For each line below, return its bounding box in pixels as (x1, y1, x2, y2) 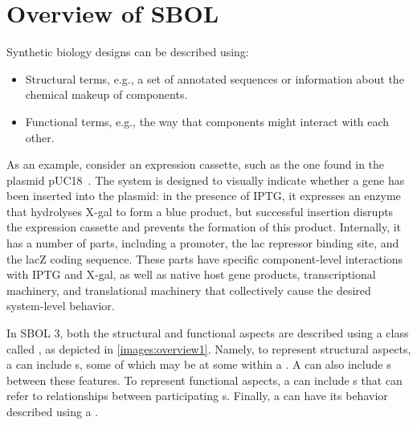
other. (25, 129, 55, 145)
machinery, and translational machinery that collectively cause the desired (6, 281, 371, 298)
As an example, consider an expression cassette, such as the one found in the (6, 156, 385, 173)
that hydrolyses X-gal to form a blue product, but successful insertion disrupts (6, 202, 394, 219)
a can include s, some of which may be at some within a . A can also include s (6, 356, 391, 373)
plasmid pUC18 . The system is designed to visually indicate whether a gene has (6, 171, 405, 188)
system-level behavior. (6, 297, 115, 314)
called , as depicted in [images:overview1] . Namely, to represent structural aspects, (6, 340, 411, 357)
